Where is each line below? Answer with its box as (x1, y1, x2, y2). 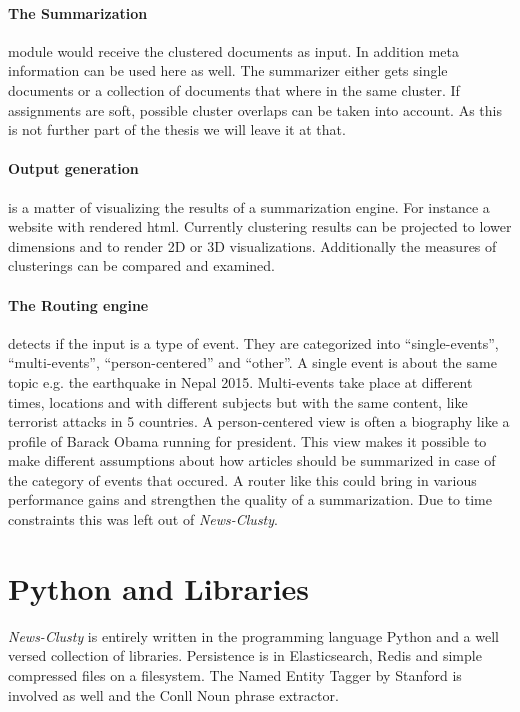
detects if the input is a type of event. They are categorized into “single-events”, (8, 332, 499, 353)
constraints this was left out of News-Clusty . (8, 509, 278, 530)
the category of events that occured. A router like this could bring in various (8, 469, 477, 490)
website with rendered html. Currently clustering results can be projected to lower (8, 216, 512, 237)
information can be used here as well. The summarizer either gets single (8, 60, 448, 81)
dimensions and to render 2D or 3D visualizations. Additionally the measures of (8, 235, 497, 256)
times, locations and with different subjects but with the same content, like (8, 391, 468, 412)
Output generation (8, 158, 139, 179)
